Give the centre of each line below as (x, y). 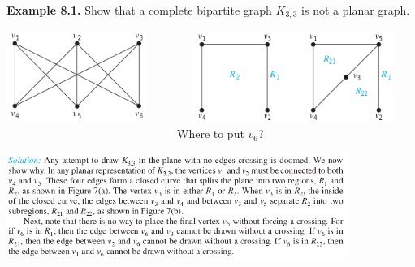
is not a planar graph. (356, 10)
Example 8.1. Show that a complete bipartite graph (139, 10)
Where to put (210, 133)
